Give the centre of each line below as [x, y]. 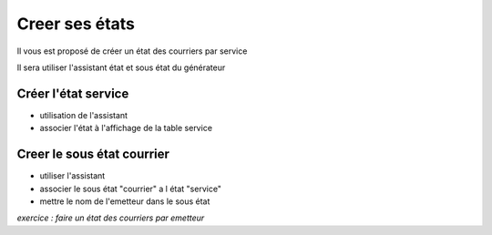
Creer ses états [76, 24]
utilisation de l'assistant [83, 115]
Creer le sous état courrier [93, 154]
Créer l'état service [73, 93]
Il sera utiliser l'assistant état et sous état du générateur [121, 67]
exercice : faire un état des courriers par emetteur [111, 218]
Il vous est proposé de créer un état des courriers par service [132, 51]
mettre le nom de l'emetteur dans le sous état [125, 201]
